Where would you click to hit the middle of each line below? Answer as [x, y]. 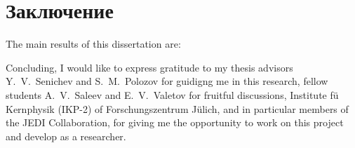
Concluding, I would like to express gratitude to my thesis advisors [149, 67]
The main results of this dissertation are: [93, 44]
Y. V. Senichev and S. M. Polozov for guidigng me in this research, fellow [167, 81]
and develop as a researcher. [66, 136]
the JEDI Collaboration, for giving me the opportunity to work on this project [175, 122]
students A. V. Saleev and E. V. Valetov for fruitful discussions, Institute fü [172, 94]
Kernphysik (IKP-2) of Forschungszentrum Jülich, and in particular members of [177, 108]
